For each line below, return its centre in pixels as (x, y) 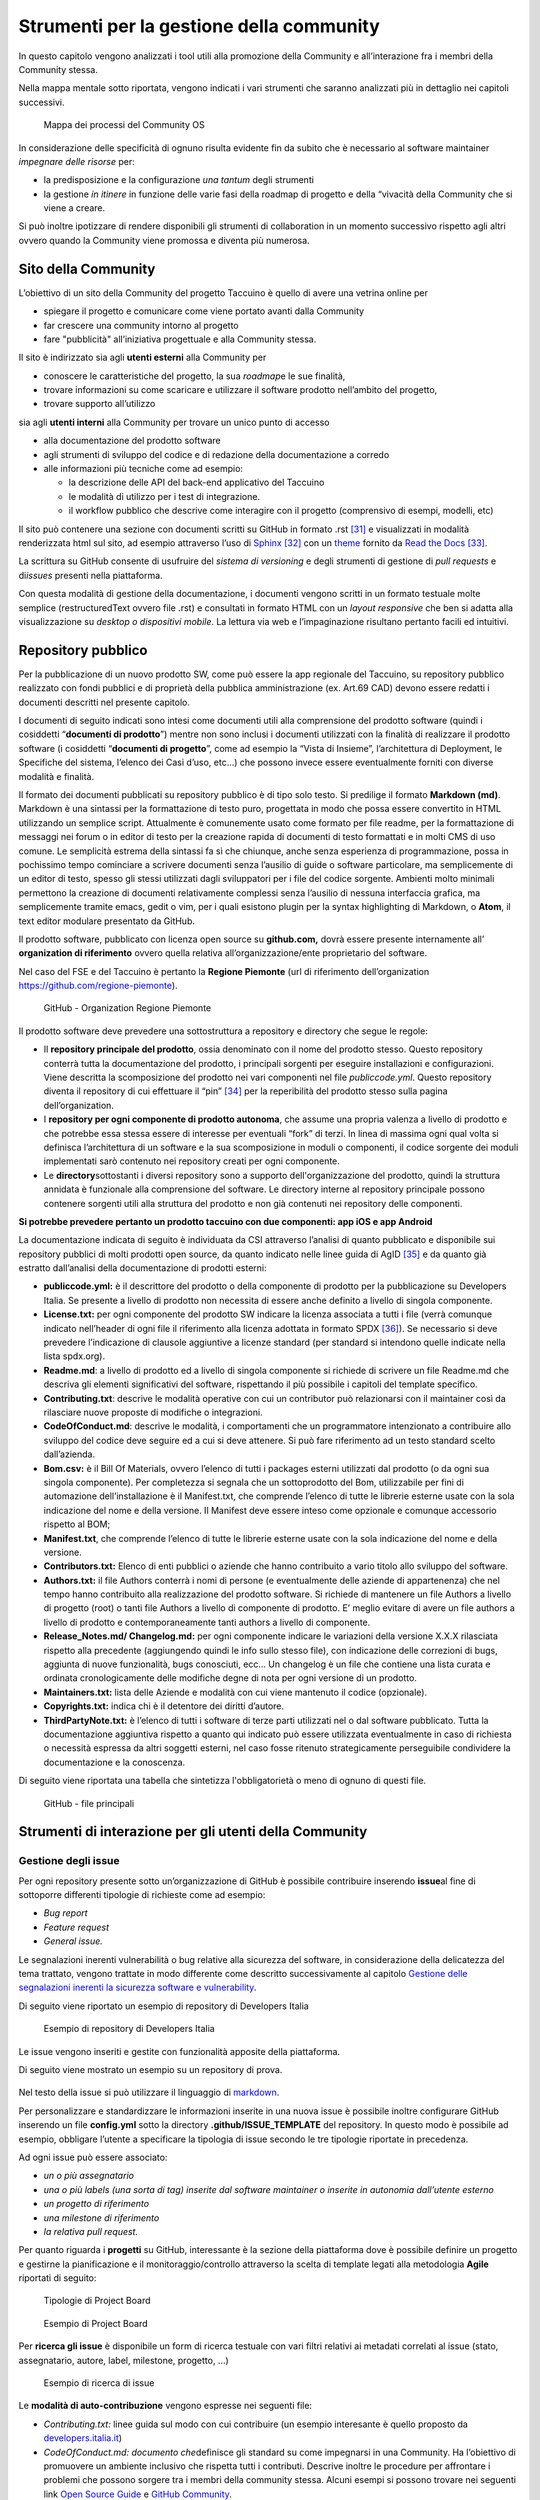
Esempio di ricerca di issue (99, 2383)
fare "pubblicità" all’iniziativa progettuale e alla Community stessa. (180, 339)
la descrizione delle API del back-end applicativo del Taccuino (196, 482)
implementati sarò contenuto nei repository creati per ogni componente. (191, 1161)
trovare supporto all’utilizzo (99, 404)
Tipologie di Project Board (97, 2301)
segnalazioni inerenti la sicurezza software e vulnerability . (137, 1987)
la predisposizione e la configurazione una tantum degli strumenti (179, 180)
